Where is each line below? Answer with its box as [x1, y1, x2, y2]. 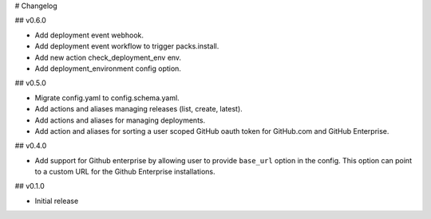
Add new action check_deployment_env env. [34, 53, 182, 62]
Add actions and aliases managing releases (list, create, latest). [34, 104, 243, 114]
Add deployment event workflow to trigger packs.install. [34, 41, 219, 51]
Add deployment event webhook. [34, 30, 144, 40]
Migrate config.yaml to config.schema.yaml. [34, 92, 180, 103]
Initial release [34, 196, 79, 205]
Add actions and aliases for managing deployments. [34, 115, 206, 125]
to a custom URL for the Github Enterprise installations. [34, 167, 215, 177]
